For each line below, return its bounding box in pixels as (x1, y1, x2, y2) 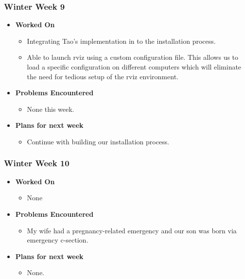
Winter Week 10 (4, 157, 70, 169)
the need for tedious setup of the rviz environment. (27, 71, 178, 81)
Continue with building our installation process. (27, 136, 170, 146)
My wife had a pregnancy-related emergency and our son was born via (27, 225, 237, 235)
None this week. (27, 104, 74, 114)
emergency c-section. (27, 235, 88, 245)
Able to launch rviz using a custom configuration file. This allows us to (27, 52, 239, 62)
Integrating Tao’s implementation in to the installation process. (27, 35, 216, 46)
